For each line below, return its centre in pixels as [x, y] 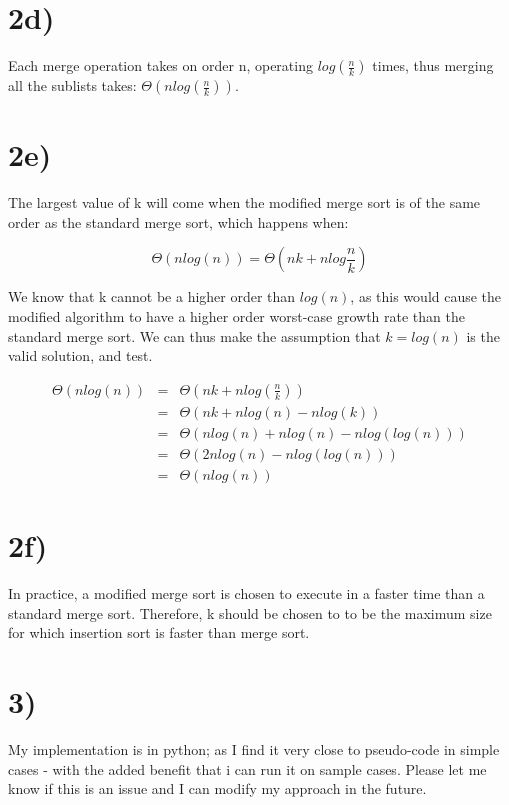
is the [483, 335]
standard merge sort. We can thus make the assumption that [194, 335]
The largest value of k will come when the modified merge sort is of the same [244, 202]
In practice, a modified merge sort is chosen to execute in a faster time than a [246, 593]
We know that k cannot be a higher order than [152, 296]
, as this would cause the [426, 296]
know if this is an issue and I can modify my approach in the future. [217, 788]
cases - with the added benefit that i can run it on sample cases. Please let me [247, 768]
